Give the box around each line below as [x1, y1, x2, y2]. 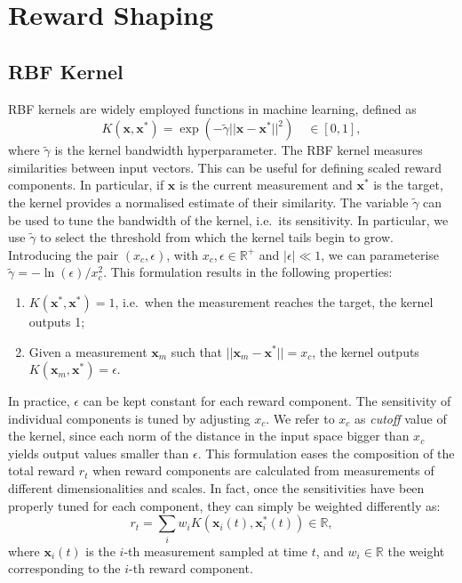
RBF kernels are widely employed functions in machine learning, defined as [8, 99, 417, 117]
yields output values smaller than [8, 443, 189, 462]
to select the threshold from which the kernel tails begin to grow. [40, 228, 394, 247]
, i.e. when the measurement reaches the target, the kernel [115, 292, 434, 311]
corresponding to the [8, 559, 121, 578]
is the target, [373, 175, 443, 194]
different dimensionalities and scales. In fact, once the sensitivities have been [8, 479, 425, 498]
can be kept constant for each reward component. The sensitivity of [83, 392, 451, 410]
